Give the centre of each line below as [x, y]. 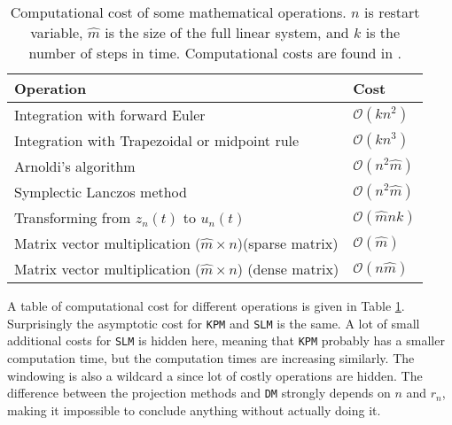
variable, [57, 32]
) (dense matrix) [288, 269]
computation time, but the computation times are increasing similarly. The [211, 357]
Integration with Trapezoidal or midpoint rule [157, 140]
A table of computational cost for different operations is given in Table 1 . [206, 305]
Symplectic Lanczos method [101, 192]
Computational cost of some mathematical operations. [178, 12]
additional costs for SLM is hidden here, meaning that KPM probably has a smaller [226, 340]
